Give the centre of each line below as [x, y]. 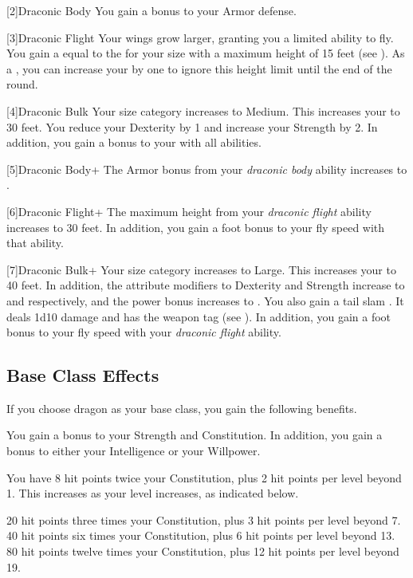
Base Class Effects [83, 375]
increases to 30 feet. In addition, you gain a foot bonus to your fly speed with [196, 227]
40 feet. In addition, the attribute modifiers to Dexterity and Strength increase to [206, 285]
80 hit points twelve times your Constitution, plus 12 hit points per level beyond [203, 551]
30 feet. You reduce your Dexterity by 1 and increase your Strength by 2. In [192, 126]
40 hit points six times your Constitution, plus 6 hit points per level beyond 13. [201, 535]
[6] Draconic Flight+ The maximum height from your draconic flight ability [189, 211]
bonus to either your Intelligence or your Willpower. [134, 451]
